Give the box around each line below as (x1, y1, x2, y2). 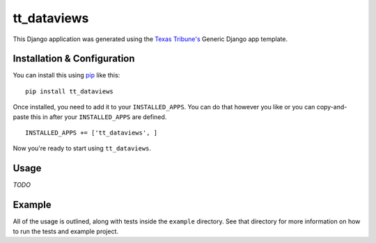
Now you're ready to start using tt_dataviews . (13, 144, 152, 152)
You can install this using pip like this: (13, 71, 120, 79)
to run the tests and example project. (13, 227, 118, 235)
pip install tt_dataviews (25, 87, 114, 95)
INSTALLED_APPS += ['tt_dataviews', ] (25, 129, 158, 137)
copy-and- (316, 103, 347, 111)
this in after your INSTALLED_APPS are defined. (30, 112, 167, 121)
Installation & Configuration (13, 53, 135, 65)
